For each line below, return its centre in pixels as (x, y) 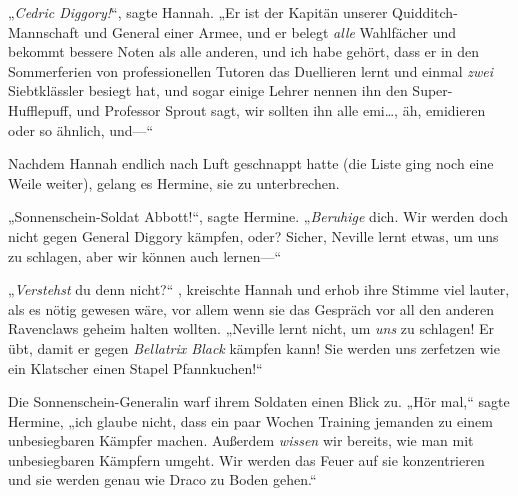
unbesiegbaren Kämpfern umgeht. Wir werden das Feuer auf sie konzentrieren (246, 459)
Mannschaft (44, 31)
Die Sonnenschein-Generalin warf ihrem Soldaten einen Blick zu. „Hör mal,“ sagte (259, 401)
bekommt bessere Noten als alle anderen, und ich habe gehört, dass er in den (244, 51)
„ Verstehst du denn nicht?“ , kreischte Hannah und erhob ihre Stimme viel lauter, (259, 289)
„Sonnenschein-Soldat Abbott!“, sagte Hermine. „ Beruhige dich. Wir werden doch (258, 216)
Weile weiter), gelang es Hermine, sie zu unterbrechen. (174, 182)
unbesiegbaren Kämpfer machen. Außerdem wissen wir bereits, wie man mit (241, 440)
